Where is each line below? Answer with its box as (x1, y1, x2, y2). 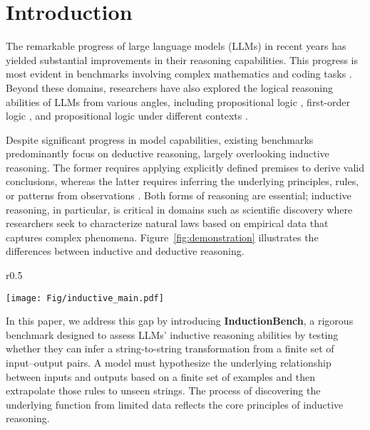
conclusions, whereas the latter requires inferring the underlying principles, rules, (6, 174, 359, 189)
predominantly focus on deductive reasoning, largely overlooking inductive (6, 146, 329, 161)
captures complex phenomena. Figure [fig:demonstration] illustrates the (6, 229, 319, 244)
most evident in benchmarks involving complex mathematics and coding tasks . (6, 66, 352, 81)
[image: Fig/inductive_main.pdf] (6, 293, 164, 303)
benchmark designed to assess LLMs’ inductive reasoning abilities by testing (6, 327, 339, 342)
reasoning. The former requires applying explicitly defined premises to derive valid (6, 159, 365, 174)
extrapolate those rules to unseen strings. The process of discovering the (6, 383, 321, 398)
